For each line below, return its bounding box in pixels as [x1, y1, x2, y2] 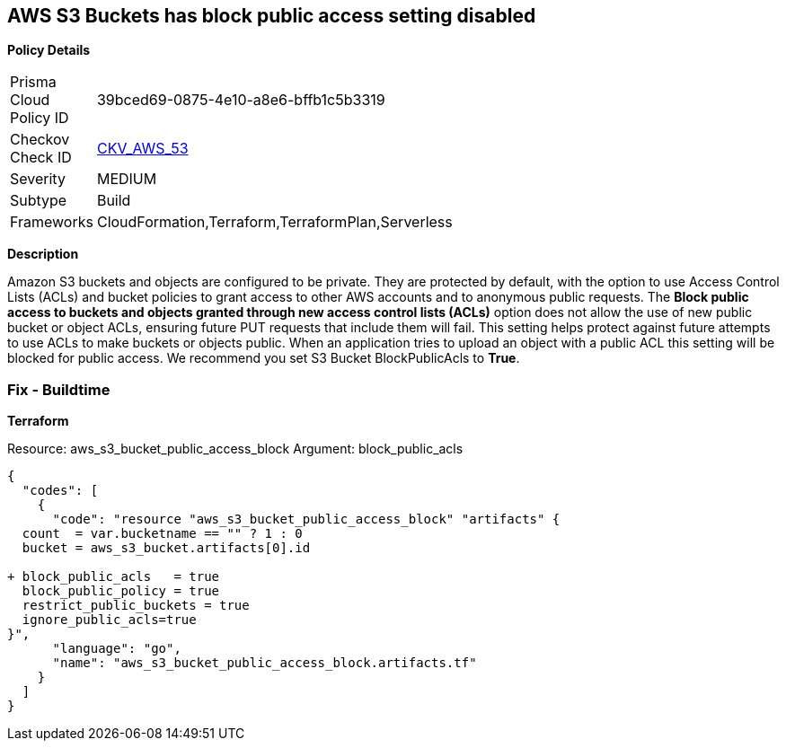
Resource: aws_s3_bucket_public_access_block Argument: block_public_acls [7, 441, 464, 457]
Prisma [10, 73, 57, 92]
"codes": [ [22, 483, 99, 498]
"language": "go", [52, 641, 181, 656]
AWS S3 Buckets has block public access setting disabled [7, 4, 536, 27]
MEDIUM [96, 170, 157, 189]
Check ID [10, 148, 72, 167]
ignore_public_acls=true [22, 612, 197, 628]
